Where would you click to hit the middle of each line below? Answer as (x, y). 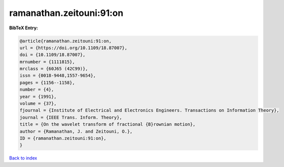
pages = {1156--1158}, (47, 83)
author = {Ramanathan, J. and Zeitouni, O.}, (76, 131)
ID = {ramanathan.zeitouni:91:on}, (63, 138)
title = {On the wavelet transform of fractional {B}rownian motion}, (108, 125)
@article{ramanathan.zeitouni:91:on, (66, 41)
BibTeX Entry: (24, 28)
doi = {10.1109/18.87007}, (52, 55)
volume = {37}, (38, 104)
